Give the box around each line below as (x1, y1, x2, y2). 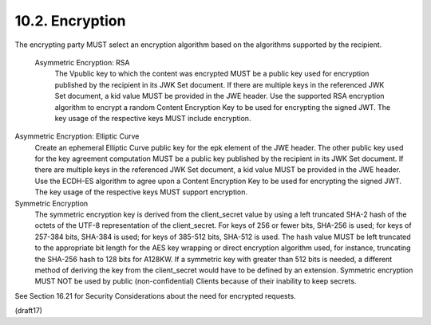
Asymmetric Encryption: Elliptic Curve (14, 131, 140, 141)
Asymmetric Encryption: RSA (34, 57, 130, 67)
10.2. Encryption (14, 12, 126, 29)
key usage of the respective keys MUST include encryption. (54, 113, 251, 123)
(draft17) (14, 306, 43, 315)
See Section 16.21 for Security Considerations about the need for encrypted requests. (14, 291, 296, 300)
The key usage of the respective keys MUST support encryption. (34, 187, 247, 197)
